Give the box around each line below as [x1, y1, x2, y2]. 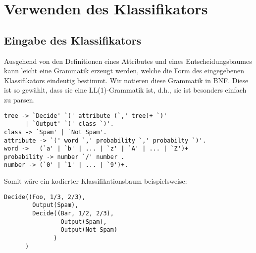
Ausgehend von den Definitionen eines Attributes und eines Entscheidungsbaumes [4, 55, 252, 66]
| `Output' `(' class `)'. [25, 120, 114, 128]
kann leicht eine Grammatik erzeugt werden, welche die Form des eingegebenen [4, 65, 245, 76]
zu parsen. [4, 94, 35, 104]
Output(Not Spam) [60, 226, 118, 234]
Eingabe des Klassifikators [4, 32, 142, 48]
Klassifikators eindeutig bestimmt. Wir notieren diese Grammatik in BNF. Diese [4, 75, 249, 85]
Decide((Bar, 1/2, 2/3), [32, 210, 114, 217]
